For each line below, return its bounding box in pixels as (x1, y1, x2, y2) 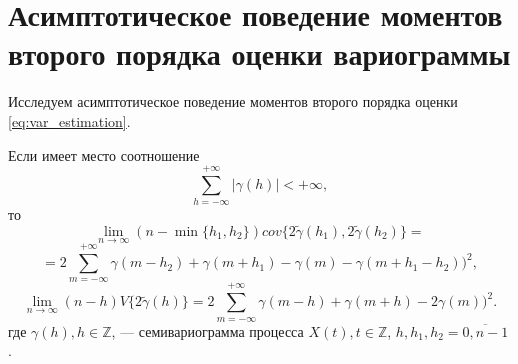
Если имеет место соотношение (8, 144, 200, 165)
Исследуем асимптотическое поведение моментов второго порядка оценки (8, 91, 458, 112)
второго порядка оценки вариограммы (8, 33, 511, 74)
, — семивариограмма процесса (111, 320, 304, 341)
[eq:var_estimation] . (8, 110, 131, 131)
